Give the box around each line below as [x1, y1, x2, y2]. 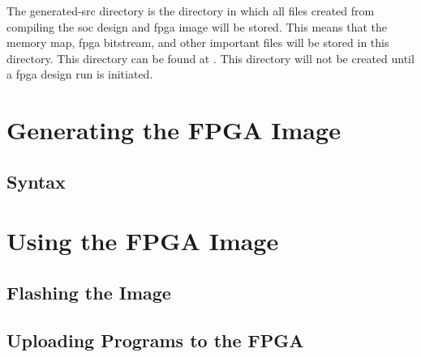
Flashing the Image [6, 279, 171, 304]
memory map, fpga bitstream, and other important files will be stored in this [6, 34, 389, 51]
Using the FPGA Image [6, 224, 279, 257]
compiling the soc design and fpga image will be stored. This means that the [6, 18, 388, 35]
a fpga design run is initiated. [6, 66, 153, 83]
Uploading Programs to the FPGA [6, 327, 304, 352]
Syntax [6, 168, 66, 193]
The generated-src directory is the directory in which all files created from [6, 2, 375, 19]
